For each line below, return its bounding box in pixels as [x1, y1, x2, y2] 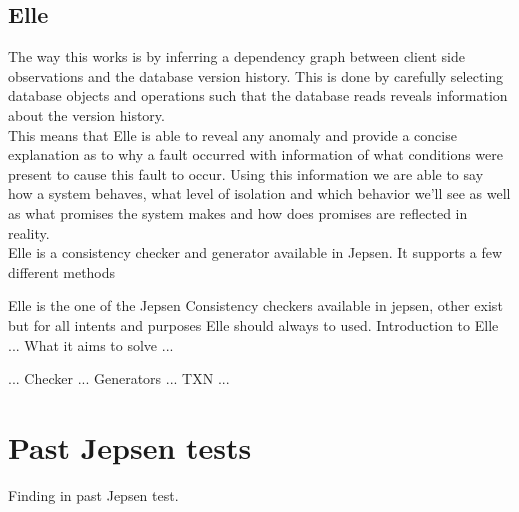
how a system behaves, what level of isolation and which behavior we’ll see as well [8, 183, 511, 204]
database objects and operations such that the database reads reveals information [8, 85, 508, 106]
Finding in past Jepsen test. [8, 484, 179, 505]
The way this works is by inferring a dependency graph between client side [8, 46, 466, 67]
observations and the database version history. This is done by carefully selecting [8, 65, 504, 86]
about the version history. [8, 104, 165, 125]
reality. [8, 222, 50, 243]
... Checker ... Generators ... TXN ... [8, 368, 230, 389]
